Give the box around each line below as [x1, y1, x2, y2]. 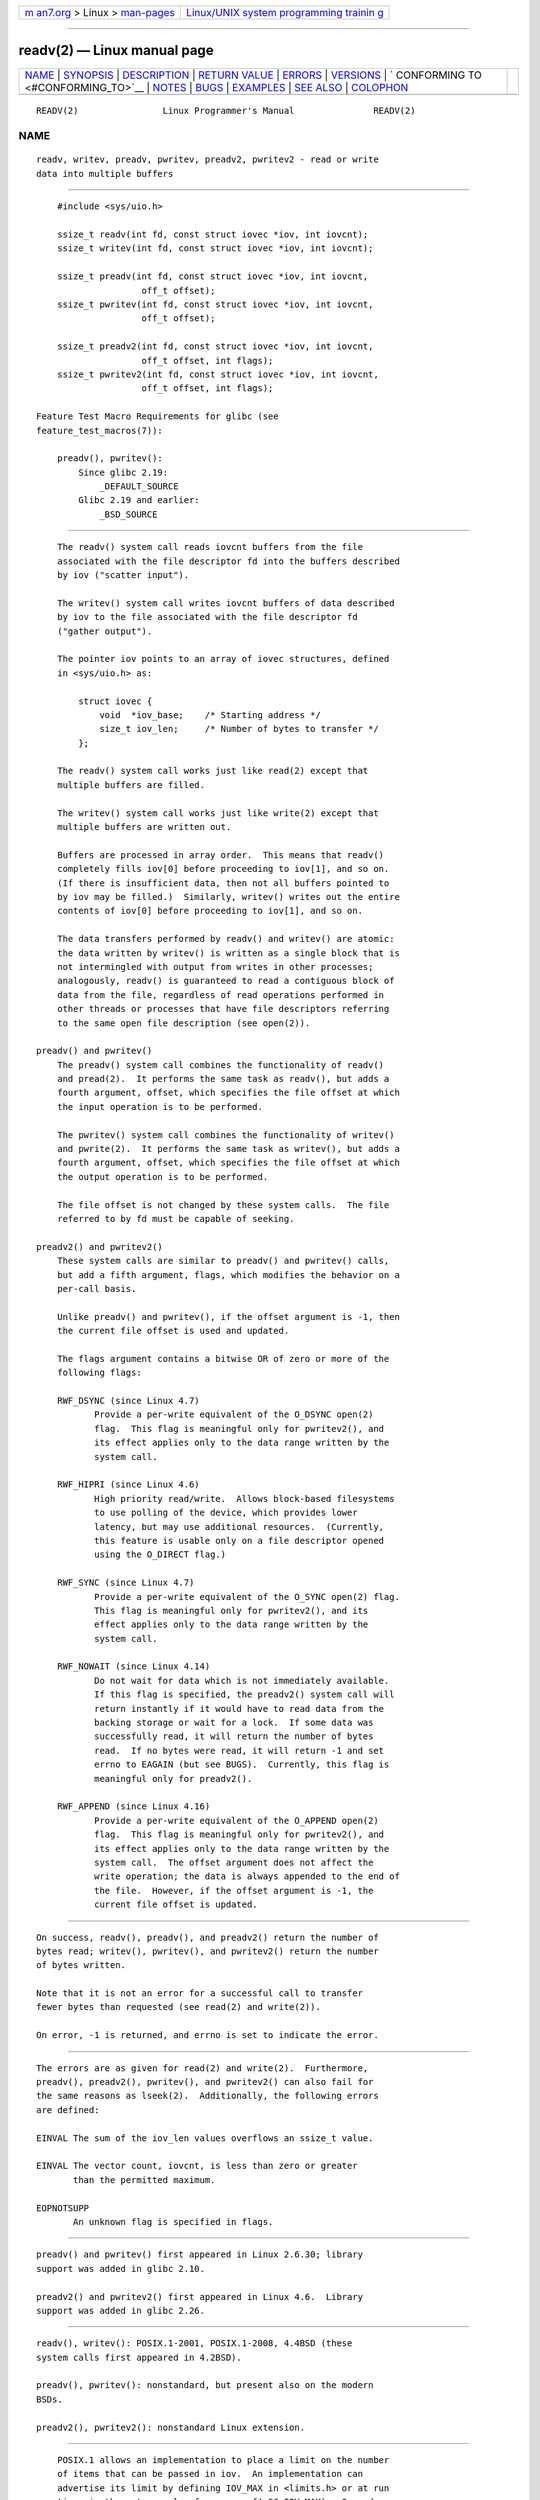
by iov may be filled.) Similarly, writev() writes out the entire [56, 891, 400, 902]
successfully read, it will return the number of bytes [93, 1731, 374, 1742]
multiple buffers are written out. [56, 821, 232, 833]
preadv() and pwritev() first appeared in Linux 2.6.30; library [36, 2249, 364, 2260]
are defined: [36, 2104, 100, 2115]
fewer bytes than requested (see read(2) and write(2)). [36, 2001, 322, 2013]
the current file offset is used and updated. [56, 1325, 290, 1337]
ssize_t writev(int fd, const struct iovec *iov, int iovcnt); [56, 243, 374, 254]
